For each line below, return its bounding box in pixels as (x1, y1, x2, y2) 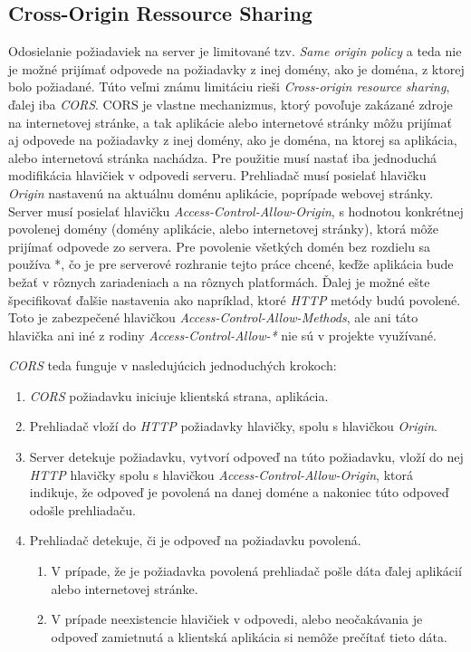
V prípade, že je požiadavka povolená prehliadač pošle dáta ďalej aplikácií (51, 561, 462, 580)
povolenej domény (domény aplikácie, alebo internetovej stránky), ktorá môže (8, 219, 439, 238)
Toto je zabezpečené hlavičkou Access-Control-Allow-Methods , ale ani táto (8, 308, 418, 327)
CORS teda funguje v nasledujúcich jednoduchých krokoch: (8, 356, 337, 375)
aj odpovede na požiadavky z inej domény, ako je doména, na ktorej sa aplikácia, (8, 130, 457, 149)
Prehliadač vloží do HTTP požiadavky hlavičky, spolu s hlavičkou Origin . (29, 417, 437, 436)
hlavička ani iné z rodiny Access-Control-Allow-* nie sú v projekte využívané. (8, 325, 437, 344)
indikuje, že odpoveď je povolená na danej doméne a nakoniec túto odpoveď (29, 483, 449, 502)
